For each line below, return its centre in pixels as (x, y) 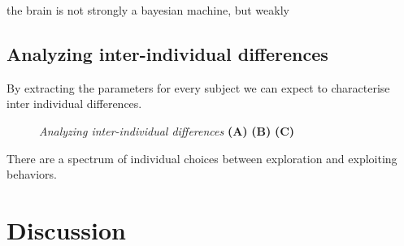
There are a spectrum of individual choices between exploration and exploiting (202, 158)
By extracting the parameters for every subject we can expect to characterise (198, 87)
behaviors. (32, 174)
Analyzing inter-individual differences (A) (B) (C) (167, 130)
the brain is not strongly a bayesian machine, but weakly (148, 10)
